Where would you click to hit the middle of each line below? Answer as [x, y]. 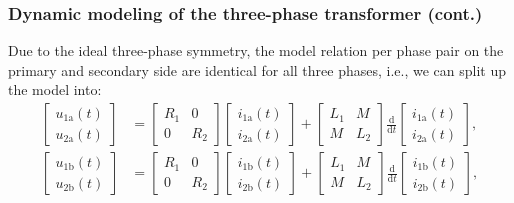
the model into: [55, 89]
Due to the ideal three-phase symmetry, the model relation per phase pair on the [256, 50]
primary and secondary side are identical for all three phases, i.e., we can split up [257, 69]
